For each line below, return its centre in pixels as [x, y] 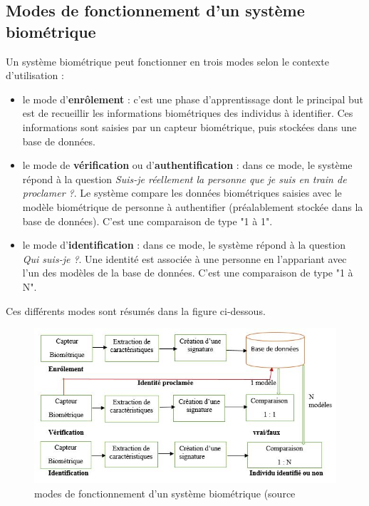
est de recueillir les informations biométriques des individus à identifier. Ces [188, 113]
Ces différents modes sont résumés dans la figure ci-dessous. [136, 310]
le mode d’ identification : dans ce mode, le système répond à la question [184, 245]
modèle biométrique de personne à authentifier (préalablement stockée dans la [193, 206]
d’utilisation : [35, 75]
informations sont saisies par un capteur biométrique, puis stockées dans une [189, 127]
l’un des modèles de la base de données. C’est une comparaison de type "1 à [188, 273]
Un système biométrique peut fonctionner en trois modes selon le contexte [167, 61]
